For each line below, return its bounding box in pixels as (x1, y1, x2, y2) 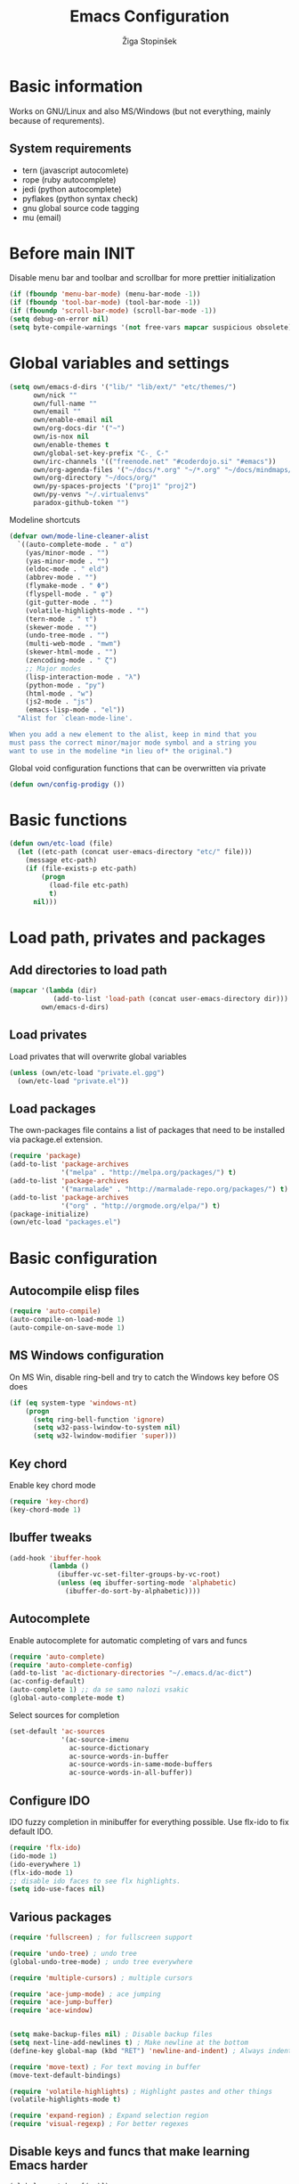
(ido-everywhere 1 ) (9, 1860, 82, 1869)
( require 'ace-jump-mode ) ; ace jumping (9, 1989, 162, 1999)
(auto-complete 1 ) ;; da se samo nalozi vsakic (9, 1685, 190, 1694)
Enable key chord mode (9, 1479, 96, 1490)
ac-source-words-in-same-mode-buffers (69, 1760, 214, 1769)
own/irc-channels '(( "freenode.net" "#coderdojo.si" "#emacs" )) (32, 457, 277, 466)
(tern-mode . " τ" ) (25, 615, 98, 623)
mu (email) (21, 212, 62, 223)
